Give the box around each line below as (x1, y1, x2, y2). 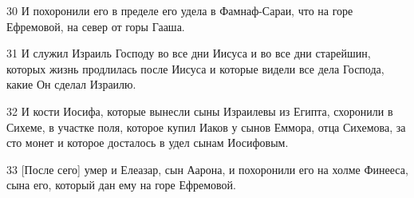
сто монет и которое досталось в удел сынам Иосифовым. (6, 134, 289, 151)
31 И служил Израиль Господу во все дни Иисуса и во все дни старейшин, (6, 45, 371, 61)
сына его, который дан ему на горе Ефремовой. (6, 176, 237, 193)
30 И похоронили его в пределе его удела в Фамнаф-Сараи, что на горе (6, 2, 353, 18)
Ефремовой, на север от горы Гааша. (6, 18, 185, 34)
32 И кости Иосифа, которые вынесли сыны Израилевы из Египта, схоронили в (6, 102, 393, 119)
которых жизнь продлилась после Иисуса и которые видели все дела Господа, (6, 60, 384, 77)
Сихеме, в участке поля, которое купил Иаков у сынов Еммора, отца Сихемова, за (6, 118, 406, 135)
